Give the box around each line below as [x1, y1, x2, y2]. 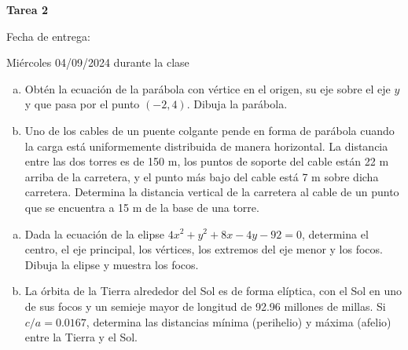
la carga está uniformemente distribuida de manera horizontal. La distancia [24, 137, 388, 154]
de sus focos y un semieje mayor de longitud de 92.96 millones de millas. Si [24, 297, 386, 314]
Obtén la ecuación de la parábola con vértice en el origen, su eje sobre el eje [24, 80, 391, 97]
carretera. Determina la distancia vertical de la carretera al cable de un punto [24, 184, 399, 200]
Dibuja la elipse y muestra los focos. [24, 256, 199, 272]
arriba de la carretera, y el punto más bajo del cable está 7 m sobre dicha [24, 168, 379, 184]
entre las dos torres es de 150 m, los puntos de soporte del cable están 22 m [24, 153, 389, 170]
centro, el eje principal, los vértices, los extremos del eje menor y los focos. [24, 241, 383, 257]
